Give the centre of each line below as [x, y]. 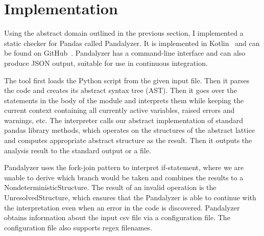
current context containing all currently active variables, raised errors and [119, 110]
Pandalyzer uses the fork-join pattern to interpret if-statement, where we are [124, 167]
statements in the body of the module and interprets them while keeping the [124, 100]
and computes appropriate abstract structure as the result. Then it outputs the [128, 140]
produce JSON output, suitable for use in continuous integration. [106, 63]
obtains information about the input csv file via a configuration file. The [117, 217]
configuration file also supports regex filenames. [78, 227]
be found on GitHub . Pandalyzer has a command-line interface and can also [125, 53]
